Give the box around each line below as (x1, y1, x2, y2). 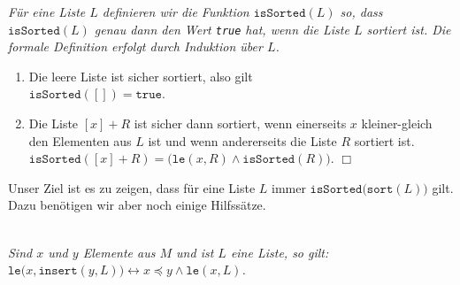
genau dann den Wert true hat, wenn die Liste (94, 19, 349, 38)
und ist (176, 243, 214, 261)
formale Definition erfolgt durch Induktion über (8, 37, 263, 56)
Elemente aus (82, 243, 156, 261)
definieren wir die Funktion (102, 3, 249, 20)
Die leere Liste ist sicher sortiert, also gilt (28, 66, 253, 85)
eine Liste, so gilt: (230, 243, 329, 261)
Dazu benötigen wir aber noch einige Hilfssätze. (8, 196, 266, 214)
